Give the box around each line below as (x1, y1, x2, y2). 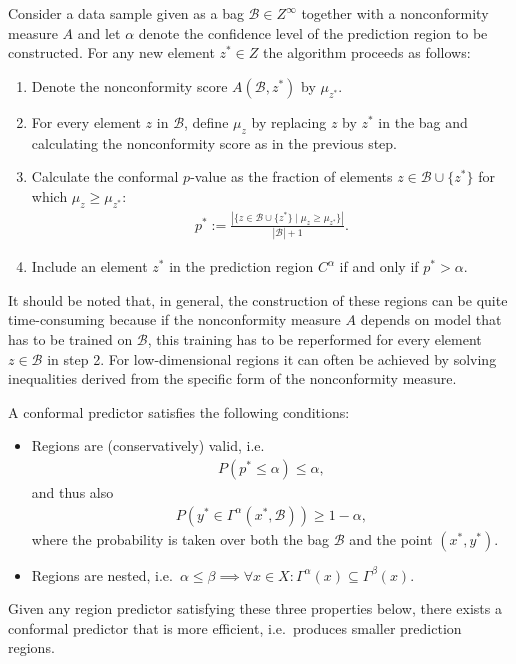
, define (184, 111, 229, 132)
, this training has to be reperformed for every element (147, 329, 482, 349)
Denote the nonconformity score (31, 75, 228, 96)
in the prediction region (169, 256, 314, 277)
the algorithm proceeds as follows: (263, 42, 471, 63)
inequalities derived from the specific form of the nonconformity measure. (8, 368, 457, 389)
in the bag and (378, 111, 468, 132)
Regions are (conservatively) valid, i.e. (31, 435, 265, 456)
